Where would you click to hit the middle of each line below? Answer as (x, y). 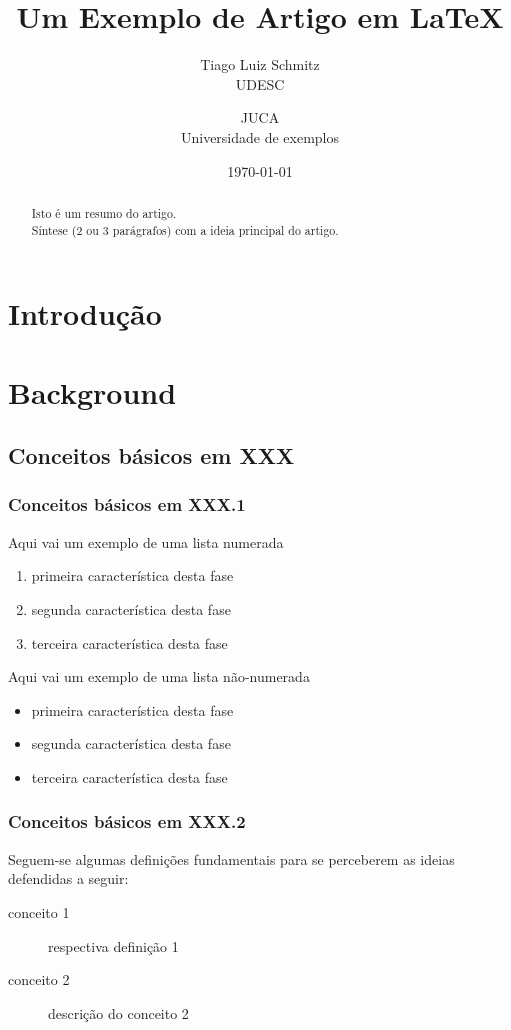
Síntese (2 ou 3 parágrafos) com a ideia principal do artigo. (185, 229)
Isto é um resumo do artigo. (104, 212)
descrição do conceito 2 (118, 1012)
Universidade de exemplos (260, 136)
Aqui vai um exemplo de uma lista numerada (146, 541)
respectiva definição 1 (113, 945)
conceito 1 (39, 911)
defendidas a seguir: (68, 878)
